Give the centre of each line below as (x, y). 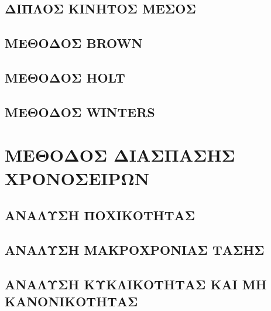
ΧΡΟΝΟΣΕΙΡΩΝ (77, 178)
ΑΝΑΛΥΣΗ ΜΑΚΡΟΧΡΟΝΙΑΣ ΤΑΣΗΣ (135, 249)
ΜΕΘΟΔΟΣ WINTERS (80, 112)
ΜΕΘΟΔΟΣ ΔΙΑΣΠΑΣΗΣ (120, 155)
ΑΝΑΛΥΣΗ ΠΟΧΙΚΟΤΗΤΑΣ (100, 215)
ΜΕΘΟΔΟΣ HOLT (65, 77)
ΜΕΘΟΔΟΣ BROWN (74, 43)
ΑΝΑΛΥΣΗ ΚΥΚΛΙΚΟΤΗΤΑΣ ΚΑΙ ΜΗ (136, 284)
